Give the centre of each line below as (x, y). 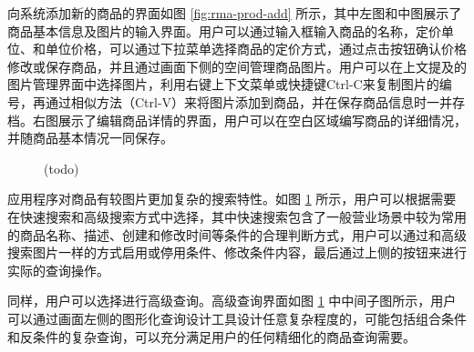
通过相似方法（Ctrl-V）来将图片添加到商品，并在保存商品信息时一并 (249, 101)
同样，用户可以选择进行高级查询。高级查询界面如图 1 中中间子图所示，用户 (232, 301)
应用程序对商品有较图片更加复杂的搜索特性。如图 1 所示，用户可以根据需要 (232, 199)
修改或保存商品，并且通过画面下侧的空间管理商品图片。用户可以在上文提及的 (237, 66)
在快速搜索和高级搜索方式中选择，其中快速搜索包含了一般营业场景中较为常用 (237, 216)
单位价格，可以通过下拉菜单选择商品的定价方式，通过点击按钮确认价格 (256, 49)
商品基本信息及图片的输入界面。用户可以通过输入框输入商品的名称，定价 (224, 30)
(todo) (62, 168)
